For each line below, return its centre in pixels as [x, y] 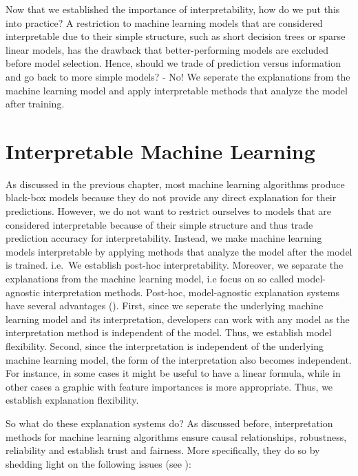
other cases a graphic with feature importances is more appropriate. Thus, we [169, 386]
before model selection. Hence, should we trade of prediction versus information [173, 63]
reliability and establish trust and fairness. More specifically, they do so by [163, 450]
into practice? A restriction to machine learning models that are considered [164, 22]
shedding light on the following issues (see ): [98, 463]
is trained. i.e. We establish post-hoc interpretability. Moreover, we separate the [175, 265]
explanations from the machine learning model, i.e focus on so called [150, 279]
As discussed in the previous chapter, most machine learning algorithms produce [175, 184]
